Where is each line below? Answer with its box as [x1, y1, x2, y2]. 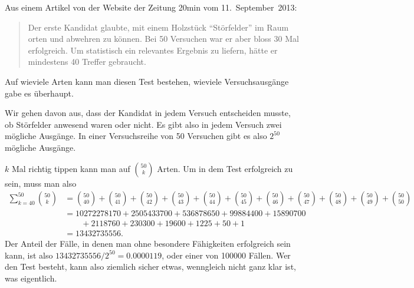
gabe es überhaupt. [5, 87, 74, 99]
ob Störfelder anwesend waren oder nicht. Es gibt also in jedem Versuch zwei [5, 118, 282, 130]
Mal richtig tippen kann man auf [11, 162, 130, 174]
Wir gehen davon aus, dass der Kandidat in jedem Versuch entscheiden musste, [5, 107, 291, 119]
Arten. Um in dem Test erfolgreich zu [157, 162, 293, 174]
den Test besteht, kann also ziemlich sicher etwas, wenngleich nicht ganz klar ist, [5, 260, 296, 273]
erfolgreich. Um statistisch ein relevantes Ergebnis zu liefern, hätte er [28, 44, 278, 56]
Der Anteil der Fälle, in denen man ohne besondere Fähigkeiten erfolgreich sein [5, 237, 291, 250]
